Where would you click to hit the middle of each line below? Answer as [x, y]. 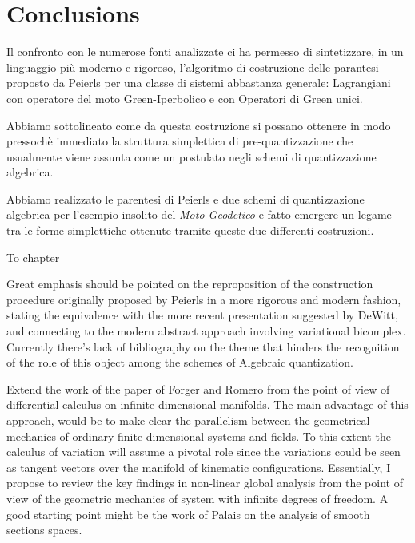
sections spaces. [44, 530]
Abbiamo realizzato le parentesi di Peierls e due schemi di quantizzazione [186, 198]
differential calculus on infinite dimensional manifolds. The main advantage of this [207, 404]
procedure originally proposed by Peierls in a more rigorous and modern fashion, [204, 299]
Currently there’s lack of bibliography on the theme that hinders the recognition [203, 346]
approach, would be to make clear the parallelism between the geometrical [188, 420]
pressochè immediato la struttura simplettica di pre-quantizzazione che [180, 141]
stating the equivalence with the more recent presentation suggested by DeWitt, [202, 315]
